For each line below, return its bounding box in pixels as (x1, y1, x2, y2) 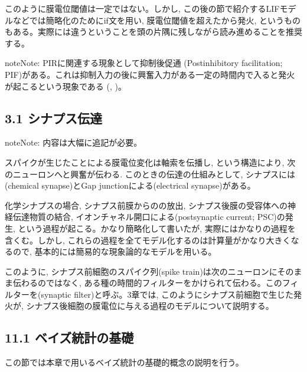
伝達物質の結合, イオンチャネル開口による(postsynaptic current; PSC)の (12, 210, 285, 223)
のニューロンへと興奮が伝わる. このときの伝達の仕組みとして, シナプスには (5, 167, 295, 180)
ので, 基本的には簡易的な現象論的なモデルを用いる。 (12, 245, 217, 258)
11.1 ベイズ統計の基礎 (5, 328, 134, 347)
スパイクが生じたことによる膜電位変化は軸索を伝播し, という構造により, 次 (5, 156, 296, 168)
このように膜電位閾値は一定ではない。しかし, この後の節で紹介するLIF (5, 2, 280, 14)
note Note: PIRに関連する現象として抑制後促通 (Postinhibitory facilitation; (5, 57, 283, 69)
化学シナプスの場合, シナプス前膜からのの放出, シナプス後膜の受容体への (5, 199, 288, 211)
